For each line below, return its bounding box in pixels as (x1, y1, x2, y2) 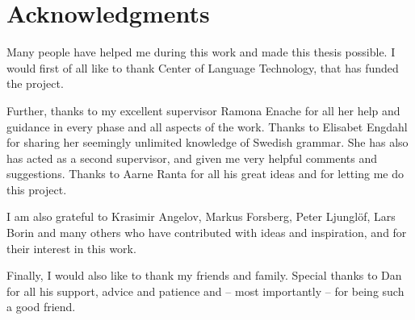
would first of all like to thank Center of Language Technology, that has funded (6, 59, 399, 76)
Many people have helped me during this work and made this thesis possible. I (6, 44, 396, 60)
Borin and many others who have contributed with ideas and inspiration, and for (6, 224, 407, 241)
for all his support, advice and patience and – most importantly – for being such (6, 282, 405, 299)
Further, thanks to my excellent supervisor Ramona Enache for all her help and (6, 102, 400, 118)
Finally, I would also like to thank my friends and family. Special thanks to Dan (6, 267, 402, 284)
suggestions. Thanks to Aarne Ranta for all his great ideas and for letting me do (6, 165, 404, 182)
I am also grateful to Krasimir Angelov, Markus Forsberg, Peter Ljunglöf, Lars (6, 208, 396, 225)
